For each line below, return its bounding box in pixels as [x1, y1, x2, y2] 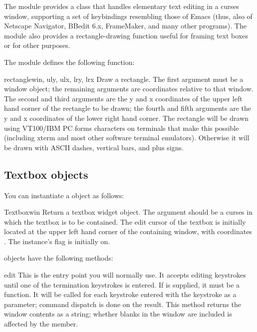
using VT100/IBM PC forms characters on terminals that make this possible [4, 122, 239, 133]
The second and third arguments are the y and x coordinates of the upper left [4, 93, 243, 103]
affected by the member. [4, 319, 78, 329]
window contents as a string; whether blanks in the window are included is [4, 309, 232, 319]
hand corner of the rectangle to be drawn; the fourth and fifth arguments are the [4, 103, 252, 113]
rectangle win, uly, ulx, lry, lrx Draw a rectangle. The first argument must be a [4, 73, 244, 84]
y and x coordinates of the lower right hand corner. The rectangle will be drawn [4, 112, 249, 123]
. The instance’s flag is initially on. [4, 236, 110, 246]
